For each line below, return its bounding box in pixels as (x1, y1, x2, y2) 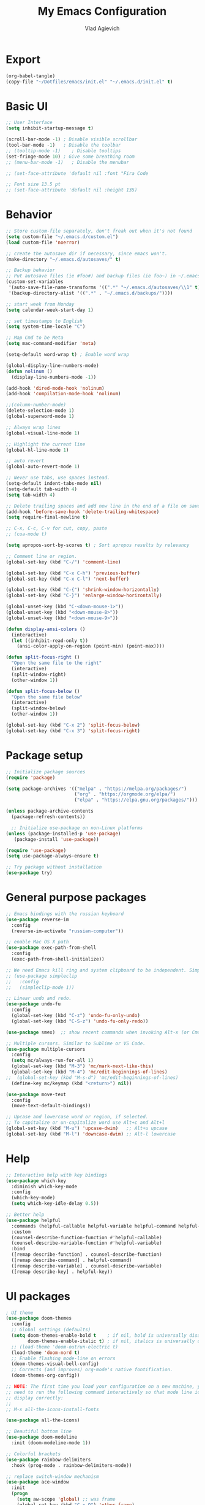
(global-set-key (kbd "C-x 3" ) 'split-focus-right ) (6, 727, 140, 734)
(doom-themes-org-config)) (11, 1372, 80, 1379)
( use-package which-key (6, 1177, 67, 1184)
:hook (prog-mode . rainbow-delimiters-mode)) (11, 1462, 132, 1468)
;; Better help (6, 1212, 45, 1218)
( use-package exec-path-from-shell (6, 945, 97, 951)
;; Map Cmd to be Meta (6, 335, 64, 341)
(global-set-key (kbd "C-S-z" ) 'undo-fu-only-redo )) (11, 1018, 149, 1024)
